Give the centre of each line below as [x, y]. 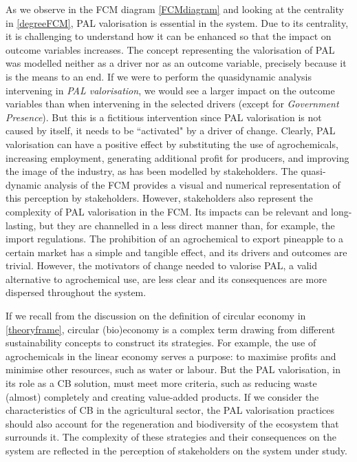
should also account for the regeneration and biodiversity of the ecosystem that [172, 423]
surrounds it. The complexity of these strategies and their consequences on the [171, 437]
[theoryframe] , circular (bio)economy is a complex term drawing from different [171, 329]
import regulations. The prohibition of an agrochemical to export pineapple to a [175, 239]
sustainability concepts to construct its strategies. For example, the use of [161, 343]
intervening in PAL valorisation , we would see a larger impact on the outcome [170, 90]
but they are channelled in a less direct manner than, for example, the [187, 225]
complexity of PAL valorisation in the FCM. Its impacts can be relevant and [167, 211]
